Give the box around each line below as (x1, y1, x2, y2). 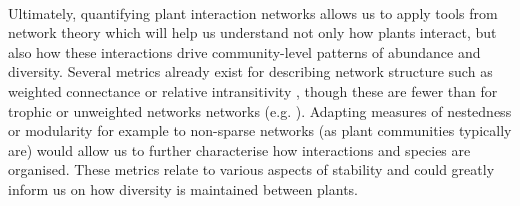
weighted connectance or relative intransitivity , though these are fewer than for (8, 80, 498, 101)
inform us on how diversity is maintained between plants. (8, 178, 358, 199)
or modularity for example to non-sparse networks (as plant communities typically (8, 120, 512, 141)
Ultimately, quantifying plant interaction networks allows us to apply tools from (8, 2, 498, 23)
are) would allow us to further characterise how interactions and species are (8, 139, 471, 160)
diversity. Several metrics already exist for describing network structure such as (8, 61, 493, 82)
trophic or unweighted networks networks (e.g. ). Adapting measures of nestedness (8, 100, 512, 121)
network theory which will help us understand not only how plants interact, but (8, 22, 497, 43)
